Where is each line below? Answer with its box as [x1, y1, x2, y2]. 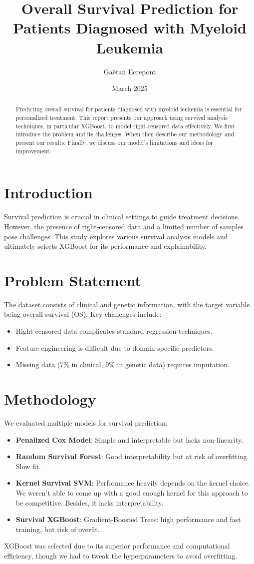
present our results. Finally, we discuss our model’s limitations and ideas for [15, 138, 213, 147]
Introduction [4, 182, 93, 203]
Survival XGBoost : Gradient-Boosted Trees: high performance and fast [15, 514, 241, 525]
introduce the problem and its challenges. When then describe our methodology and [15, 130, 235, 138]
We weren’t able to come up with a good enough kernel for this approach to [15, 487, 248, 498]
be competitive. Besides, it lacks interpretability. [15, 497, 164, 508]
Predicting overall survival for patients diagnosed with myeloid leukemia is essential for [15, 105, 242, 113]
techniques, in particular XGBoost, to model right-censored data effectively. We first [15, 121, 235, 130]
